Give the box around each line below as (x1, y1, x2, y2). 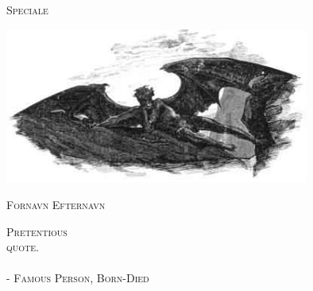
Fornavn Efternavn (6, 196, 106, 212)
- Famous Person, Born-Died (6, 270, 149, 286)
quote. (6, 239, 39, 255)
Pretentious (6, 223, 68, 239)
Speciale (6, 2, 48, 17)
